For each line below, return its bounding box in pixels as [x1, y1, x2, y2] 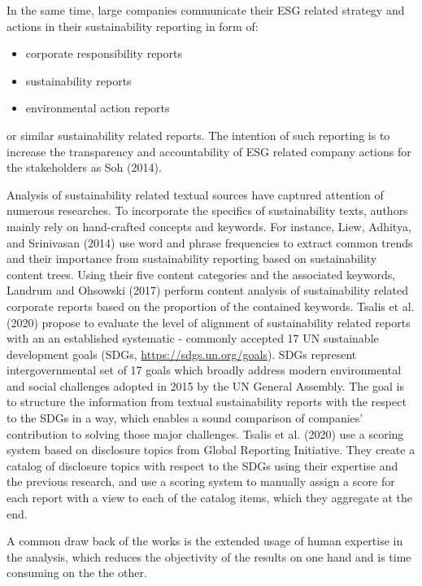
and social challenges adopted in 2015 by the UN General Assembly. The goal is [7, 377, 404, 394]
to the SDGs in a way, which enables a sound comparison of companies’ [7, 409, 363, 426]
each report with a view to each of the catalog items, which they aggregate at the [7, 489, 413, 506]
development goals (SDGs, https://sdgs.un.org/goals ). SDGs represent [7, 345, 357, 362]
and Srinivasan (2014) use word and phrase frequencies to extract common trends [7, 234, 413, 251]
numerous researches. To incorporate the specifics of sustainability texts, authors [7, 202, 408, 219]
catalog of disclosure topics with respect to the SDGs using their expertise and [7, 457, 398, 474]
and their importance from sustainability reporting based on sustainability [7, 250, 377, 267]
